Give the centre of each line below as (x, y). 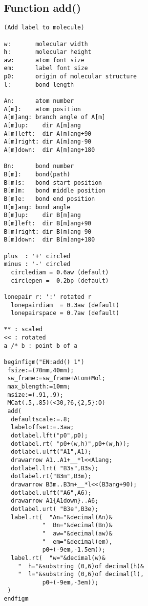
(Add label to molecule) (44, 28)
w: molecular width (46, 44)
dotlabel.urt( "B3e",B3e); (55, 509)
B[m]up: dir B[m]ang (42, 215)
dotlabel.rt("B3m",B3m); (51, 476)
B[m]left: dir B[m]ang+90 (48, 223)
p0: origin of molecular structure (71, 77)
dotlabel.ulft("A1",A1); (51, 452)
